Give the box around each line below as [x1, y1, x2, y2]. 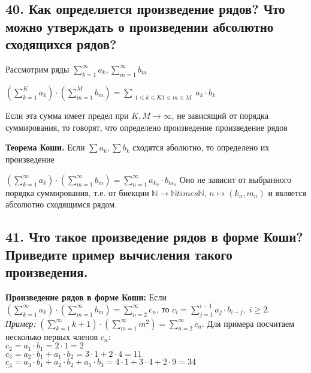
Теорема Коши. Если [5, 141, 85, 154]
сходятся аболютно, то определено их [132, 141, 270, 154]
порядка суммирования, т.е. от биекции [5, 186, 149, 198]
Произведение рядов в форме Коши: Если [5, 290, 167, 303]
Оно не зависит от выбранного [179, 173, 292, 185]
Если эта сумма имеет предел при [5, 109, 129, 122]
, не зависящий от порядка [171, 109, 268, 122]
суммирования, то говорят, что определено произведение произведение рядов [5, 121, 288, 133]
